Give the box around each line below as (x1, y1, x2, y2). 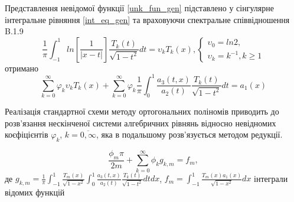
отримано (5, 61, 39, 74)
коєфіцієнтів (5, 128, 48, 141)
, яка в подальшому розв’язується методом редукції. (96, 128, 283, 141)
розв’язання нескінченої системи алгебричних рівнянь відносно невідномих (5, 116, 276, 129)
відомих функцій (5, 185, 65, 198)
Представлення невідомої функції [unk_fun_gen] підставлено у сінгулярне (5, 2, 274, 14)
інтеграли (254, 172, 288, 184)
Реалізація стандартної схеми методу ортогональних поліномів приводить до (5, 105, 279, 118)
